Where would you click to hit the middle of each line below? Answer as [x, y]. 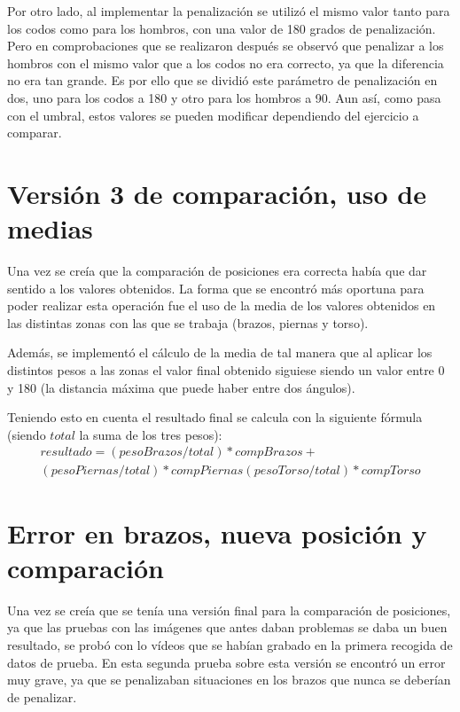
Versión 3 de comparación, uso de [217, 193]
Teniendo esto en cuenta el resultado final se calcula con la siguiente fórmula [215, 417]
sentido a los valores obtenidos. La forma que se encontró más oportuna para [216, 288]
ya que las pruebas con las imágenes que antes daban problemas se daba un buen [227, 627]
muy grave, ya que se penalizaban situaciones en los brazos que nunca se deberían [229, 680]
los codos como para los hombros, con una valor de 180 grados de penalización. [222, 28]
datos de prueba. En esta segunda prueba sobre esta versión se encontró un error [226, 662]
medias [50, 228]
